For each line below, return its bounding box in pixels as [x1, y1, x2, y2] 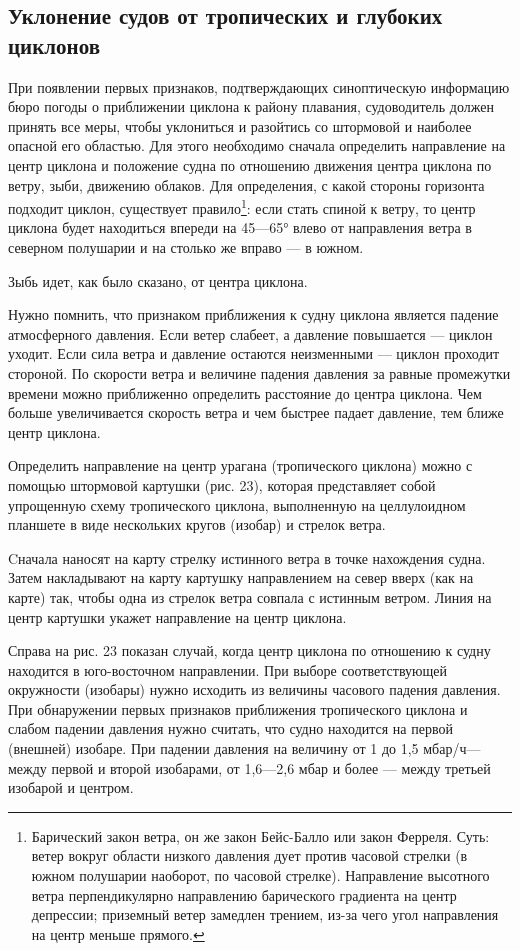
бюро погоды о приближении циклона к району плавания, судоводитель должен [8, 96, 494, 117]
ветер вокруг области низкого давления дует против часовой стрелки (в [31, 845, 468, 866]
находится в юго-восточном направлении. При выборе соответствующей [8, 659, 447, 680]
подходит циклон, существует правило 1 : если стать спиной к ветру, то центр [8, 195, 476, 218]
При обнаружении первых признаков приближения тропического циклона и [8, 698, 468, 719]
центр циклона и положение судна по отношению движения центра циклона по [8, 154, 492, 175]
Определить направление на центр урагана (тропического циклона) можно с [8, 455, 473, 476]
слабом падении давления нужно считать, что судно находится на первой [8, 718, 453, 739]
